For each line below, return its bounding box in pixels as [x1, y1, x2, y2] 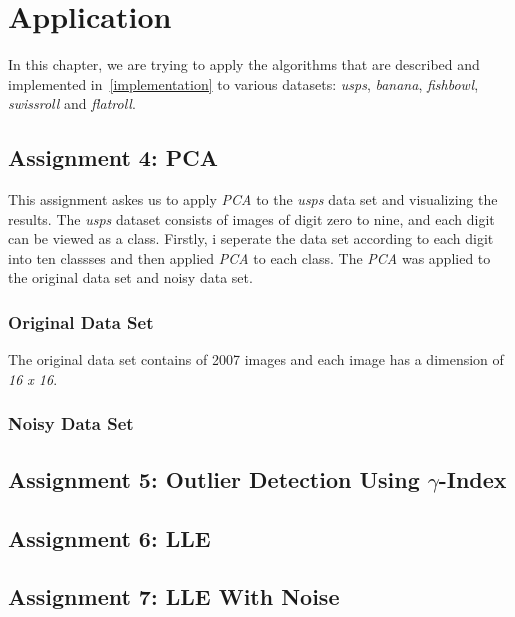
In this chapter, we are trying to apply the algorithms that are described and [8, 54, 480, 75]
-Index [438, 463, 507, 494]
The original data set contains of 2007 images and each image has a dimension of [8, 349, 504, 370]
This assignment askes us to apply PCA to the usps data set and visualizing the [8, 189, 498, 210]
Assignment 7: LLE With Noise [8, 581, 340, 612]
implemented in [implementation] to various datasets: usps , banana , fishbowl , [8, 73, 479, 94]
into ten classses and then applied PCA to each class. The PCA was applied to [8, 247, 491, 268]
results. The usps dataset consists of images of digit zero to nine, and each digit [8, 208, 495, 229]
